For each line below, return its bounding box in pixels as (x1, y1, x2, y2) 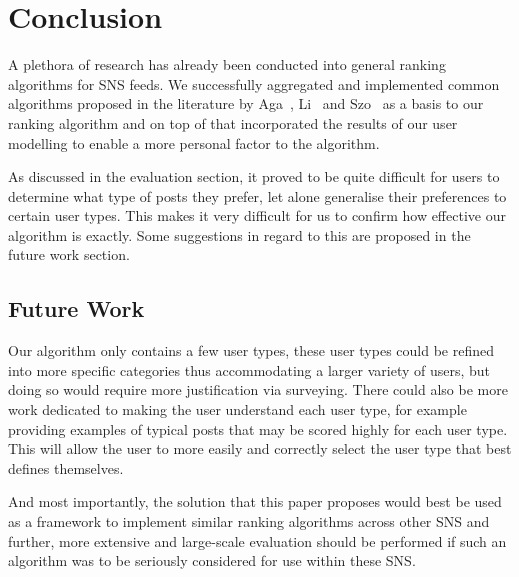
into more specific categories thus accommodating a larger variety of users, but (8, 359, 491, 380)
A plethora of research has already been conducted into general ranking (8, 54, 446, 75)
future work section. (8, 244, 130, 265)
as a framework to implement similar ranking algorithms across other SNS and (8, 511, 490, 532)
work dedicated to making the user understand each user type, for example (8, 399, 467, 420)
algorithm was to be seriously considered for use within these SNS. (8, 550, 416, 571)
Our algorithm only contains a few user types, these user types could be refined (8, 340, 494, 361)
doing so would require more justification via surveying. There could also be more (8, 379, 508, 400)
